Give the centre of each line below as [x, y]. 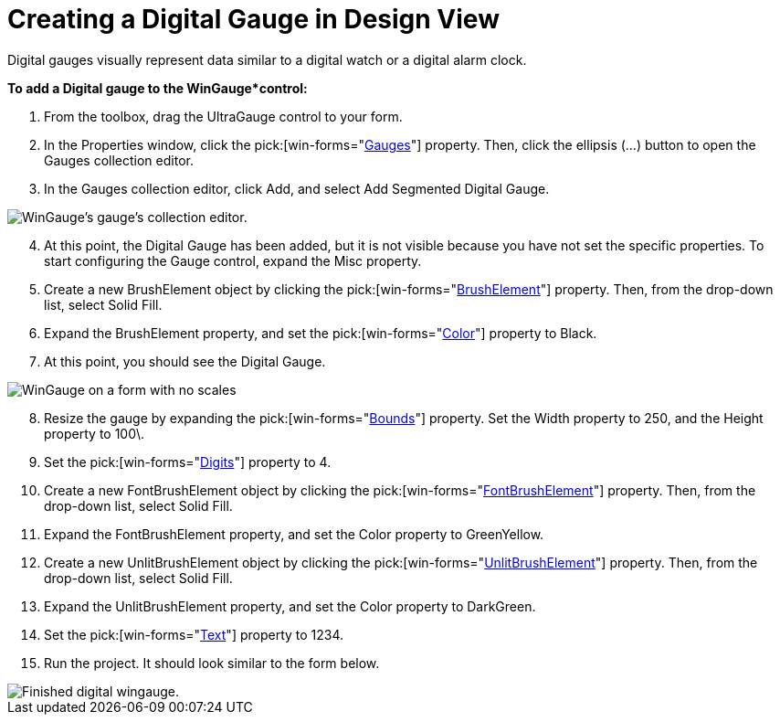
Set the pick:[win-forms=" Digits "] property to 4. [188, 462]
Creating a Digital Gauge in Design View [253, 19]
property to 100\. [94, 433]
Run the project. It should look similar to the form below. [212, 663]
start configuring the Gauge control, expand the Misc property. [233, 260]
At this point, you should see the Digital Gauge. [185, 361]
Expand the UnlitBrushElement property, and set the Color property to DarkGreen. [290, 606]
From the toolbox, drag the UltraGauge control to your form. [223, 116]
